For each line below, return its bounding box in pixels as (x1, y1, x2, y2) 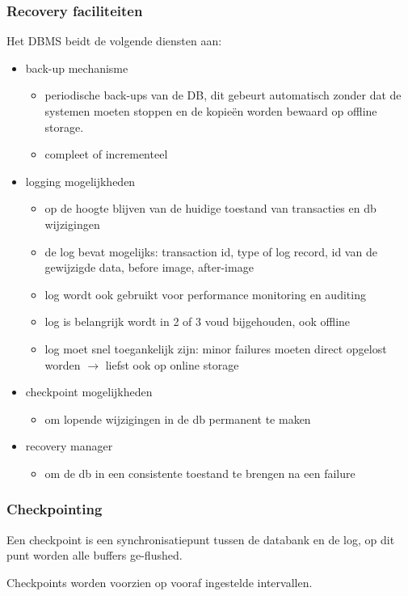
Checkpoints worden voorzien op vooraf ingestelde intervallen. (6, 573, 313, 590)
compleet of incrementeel (44, 146, 168, 163)
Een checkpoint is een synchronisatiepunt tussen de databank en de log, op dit (6, 530, 395, 547)
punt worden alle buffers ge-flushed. (6, 547, 183, 564)
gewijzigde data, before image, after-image (44, 259, 254, 276)
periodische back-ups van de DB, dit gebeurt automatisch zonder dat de (44, 87, 402, 104)
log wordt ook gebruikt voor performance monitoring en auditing (44, 285, 366, 302)
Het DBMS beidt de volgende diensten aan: (6, 32, 222, 49)
